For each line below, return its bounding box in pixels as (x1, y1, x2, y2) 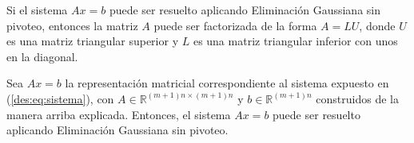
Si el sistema (6, 2, 68, 17)
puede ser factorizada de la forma (153, 17, 317, 33)
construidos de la (316, 90, 399, 106)
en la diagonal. (6, 48, 78, 64)
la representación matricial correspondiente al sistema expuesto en (65, 75, 389, 91)
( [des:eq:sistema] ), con (6, 90, 114, 106)
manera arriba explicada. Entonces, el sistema (6, 106, 231, 122)
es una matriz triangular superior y (6, 33, 179, 49)
